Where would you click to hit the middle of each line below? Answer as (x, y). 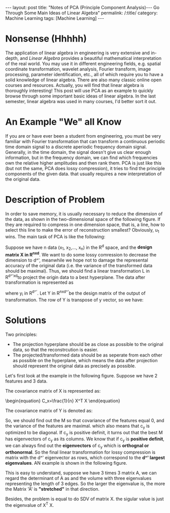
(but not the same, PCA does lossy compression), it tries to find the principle (85, 168)
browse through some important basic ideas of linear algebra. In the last (81, 96)
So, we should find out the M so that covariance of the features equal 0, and (85, 420)
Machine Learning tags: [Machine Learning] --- (55, 18)
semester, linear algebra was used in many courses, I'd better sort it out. (81, 101)
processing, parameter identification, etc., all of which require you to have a (84, 74)
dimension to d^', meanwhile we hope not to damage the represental (77, 260)
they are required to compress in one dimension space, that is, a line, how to (85, 225)
